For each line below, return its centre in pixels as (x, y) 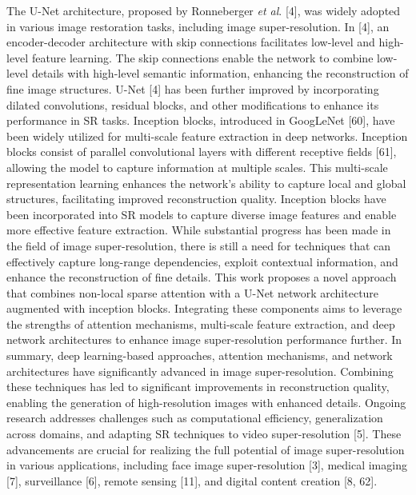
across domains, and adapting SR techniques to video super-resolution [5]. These (204, 434)
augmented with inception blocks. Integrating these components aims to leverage (204, 308)
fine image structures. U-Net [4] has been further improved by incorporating (193, 88)
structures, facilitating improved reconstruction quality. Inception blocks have (196, 199)
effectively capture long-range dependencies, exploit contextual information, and (202, 261)
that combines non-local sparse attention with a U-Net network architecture (193, 292)
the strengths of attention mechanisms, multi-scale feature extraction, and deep (201, 323)
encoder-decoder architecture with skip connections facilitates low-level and (191, 42)
